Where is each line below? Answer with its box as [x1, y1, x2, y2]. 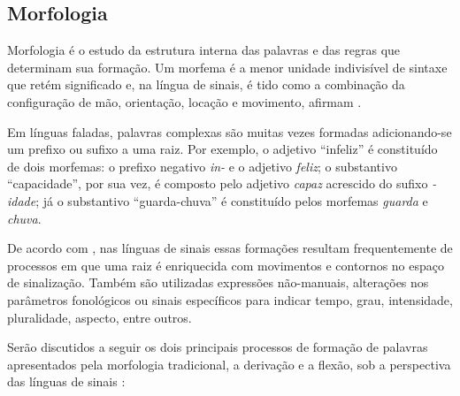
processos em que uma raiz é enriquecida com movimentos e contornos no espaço [7, 255, 445, 274]
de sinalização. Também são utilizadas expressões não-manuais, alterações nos [7, 273, 429, 292]
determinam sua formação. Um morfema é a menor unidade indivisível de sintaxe [7, 57, 448, 76]
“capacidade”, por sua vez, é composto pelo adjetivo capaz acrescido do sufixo [7, 174, 428, 193]
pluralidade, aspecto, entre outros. [7, 308, 192, 326]
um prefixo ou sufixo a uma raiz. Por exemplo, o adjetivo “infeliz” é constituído [7, 140, 438, 158]
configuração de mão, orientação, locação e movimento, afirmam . [7, 92, 362, 110]
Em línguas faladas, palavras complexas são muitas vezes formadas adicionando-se [7, 122, 452, 141]
